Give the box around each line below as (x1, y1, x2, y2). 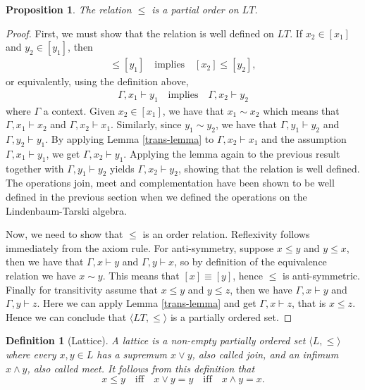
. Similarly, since (111, 117, 182, 132)
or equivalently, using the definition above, (6, 74, 189, 89)
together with (6, 161, 64, 175)
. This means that (102, 268, 180, 282)
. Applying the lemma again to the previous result (123, 146, 340, 161)
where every (6, 346, 56, 361)
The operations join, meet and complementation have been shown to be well (6, 175, 335, 190)
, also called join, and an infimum (192, 346, 339, 361)
